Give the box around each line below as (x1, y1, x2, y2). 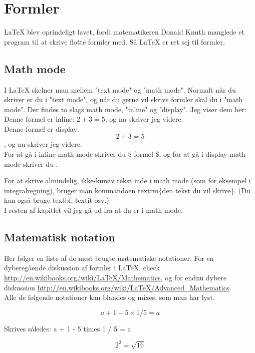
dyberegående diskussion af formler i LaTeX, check (4, 262, 160, 273)
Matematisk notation (4, 229, 115, 245)
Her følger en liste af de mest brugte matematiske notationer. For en (4, 252, 214, 263)
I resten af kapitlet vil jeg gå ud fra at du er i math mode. (4, 205, 183, 215)
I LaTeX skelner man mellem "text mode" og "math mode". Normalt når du (4, 84, 236, 95)
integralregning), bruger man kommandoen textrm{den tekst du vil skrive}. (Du (4, 185, 250, 195)
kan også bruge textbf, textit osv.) (4, 195, 109, 205)
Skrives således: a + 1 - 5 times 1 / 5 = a (4, 323, 131, 333)
